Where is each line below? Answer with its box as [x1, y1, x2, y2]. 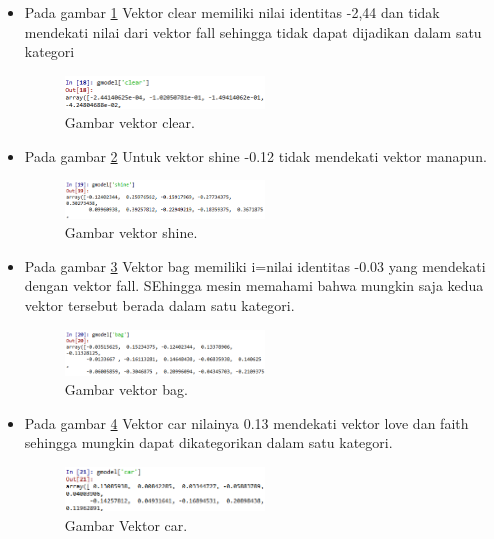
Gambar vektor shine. [64, 222, 198, 243]
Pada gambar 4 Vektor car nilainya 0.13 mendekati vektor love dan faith [24, 412, 469, 433]
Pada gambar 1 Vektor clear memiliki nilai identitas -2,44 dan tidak [24, 2, 440, 22]
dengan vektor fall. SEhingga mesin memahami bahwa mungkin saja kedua [24, 275, 484, 296]
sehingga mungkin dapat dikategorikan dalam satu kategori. [24, 432, 393, 453]
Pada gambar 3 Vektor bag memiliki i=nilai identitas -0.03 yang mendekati [24, 255, 486, 276]
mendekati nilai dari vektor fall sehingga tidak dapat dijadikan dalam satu [24, 21, 482, 42]
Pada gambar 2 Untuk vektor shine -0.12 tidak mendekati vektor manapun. [24, 145, 487, 166]
